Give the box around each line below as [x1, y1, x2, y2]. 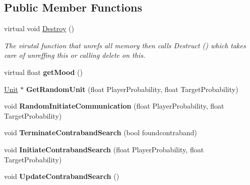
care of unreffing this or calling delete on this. [4, 50, 146, 60]
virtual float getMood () [4, 66, 83, 77]
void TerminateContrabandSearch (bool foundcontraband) [4, 127, 197, 138]
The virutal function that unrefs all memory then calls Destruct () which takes [4, 40, 246, 50]
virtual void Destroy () [4, 23, 74, 34]
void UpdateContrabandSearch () [4, 171, 119, 181]
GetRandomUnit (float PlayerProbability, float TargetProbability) [26, 83, 238, 94]
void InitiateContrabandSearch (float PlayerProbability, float [4, 144, 204, 154]
